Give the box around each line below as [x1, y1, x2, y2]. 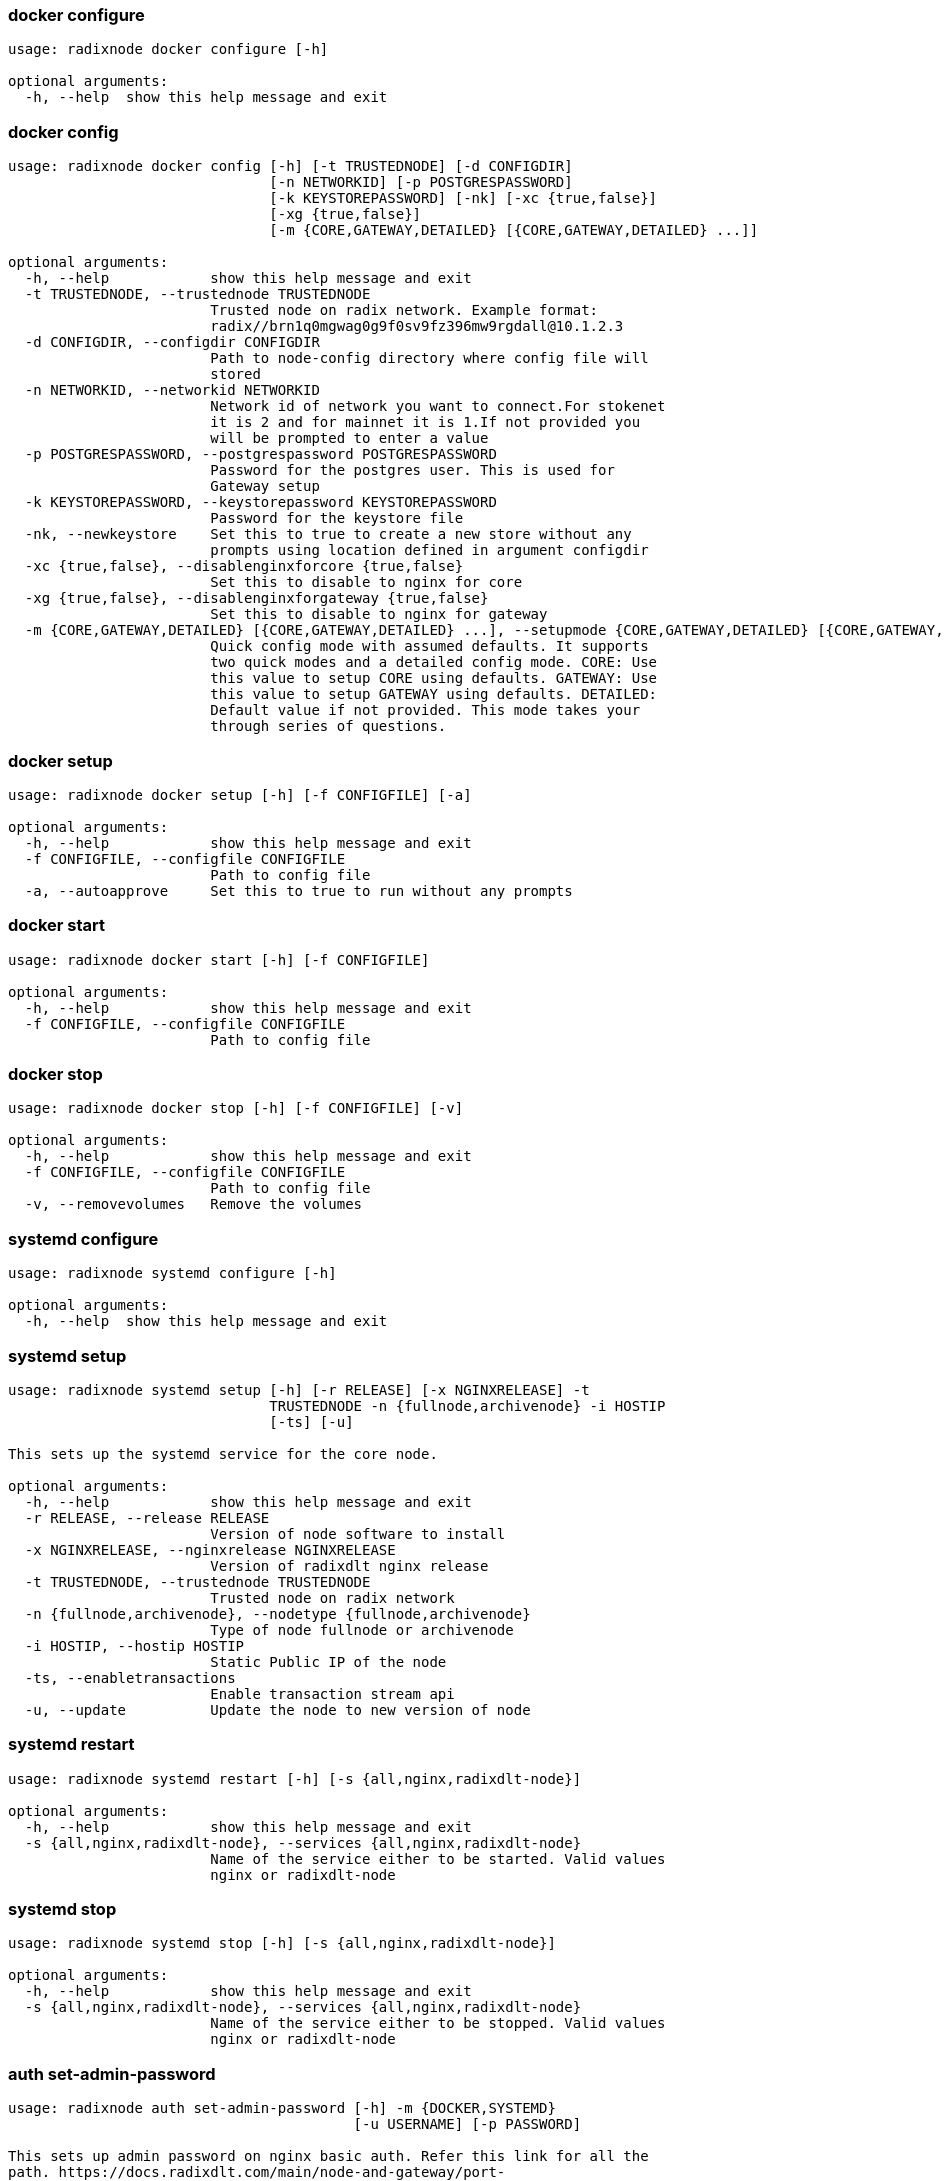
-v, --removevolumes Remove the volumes [24, 1196, 363, 1213]
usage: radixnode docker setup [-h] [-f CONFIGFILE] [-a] [8, 786, 472, 803]
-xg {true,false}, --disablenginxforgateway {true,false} [24, 590, 489, 607]
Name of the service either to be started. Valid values [210, 1850, 666, 1867]
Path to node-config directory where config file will [210, 350, 649, 367]
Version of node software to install [210, 1525, 506, 1542]
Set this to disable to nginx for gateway [210, 606, 548, 623]
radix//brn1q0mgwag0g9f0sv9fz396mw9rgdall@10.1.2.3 [210, 318, 624, 335]
